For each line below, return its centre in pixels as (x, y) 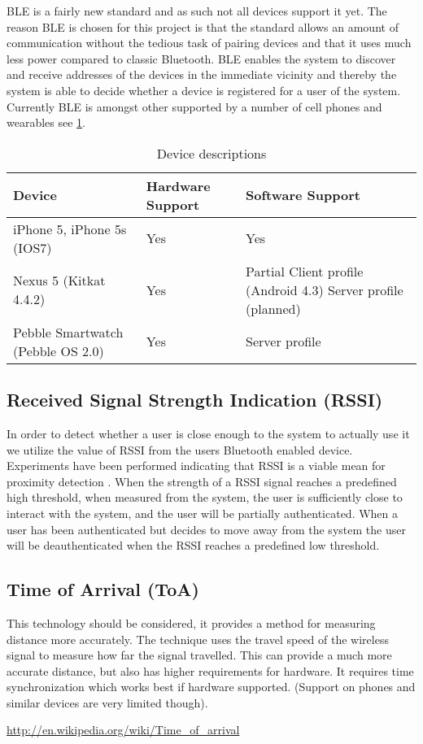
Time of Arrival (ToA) (103, 589)
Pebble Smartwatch (68, 332)
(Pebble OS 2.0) (59, 350)
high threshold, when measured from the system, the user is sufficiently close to (205, 497)
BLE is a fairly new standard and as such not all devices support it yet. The (197, 11)
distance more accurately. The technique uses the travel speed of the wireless (198, 639)
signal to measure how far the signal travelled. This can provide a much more (199, 655)
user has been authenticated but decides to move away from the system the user (206, 529)
